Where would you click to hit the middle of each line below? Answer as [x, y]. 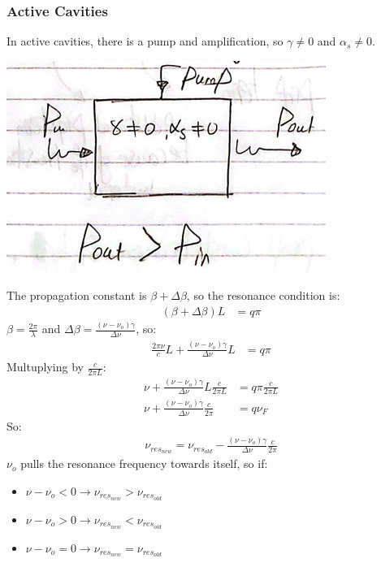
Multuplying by [45, 367]
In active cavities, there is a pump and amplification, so [145, 41]
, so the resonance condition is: [263, 295]
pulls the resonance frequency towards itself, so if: [144, 463]
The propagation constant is [77, 295]
